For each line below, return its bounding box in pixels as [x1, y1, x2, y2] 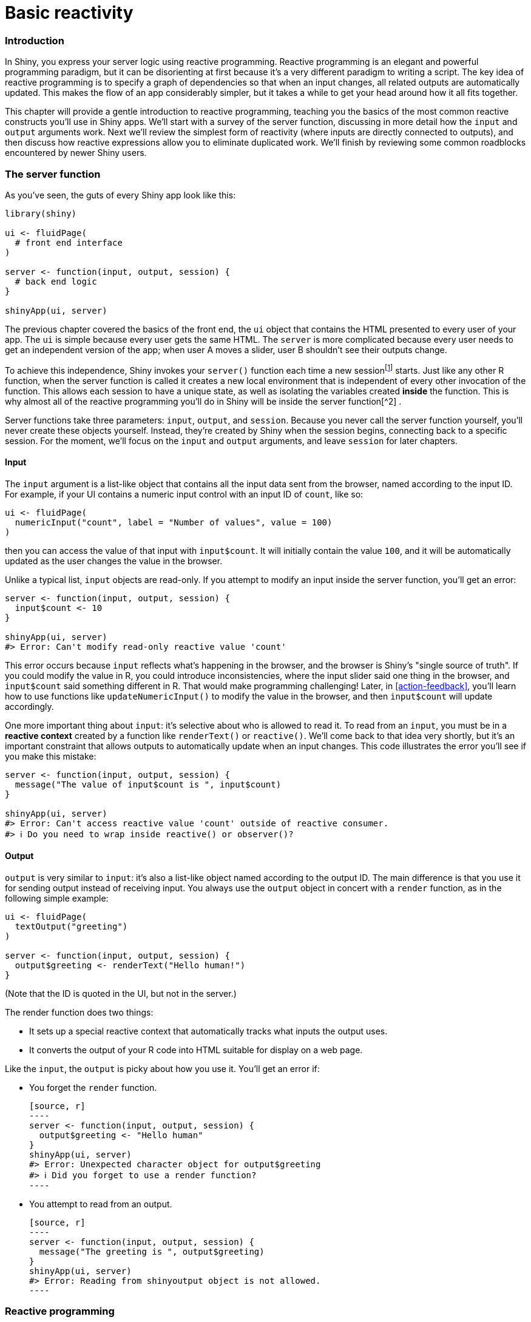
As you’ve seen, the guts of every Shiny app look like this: [5, 189, 236, 200]
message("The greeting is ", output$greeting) [39, 1246, 265, 1256]
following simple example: [5, 892, 109, 903]
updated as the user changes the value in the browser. [5, 555, 223, 566]
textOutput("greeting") [15, 921, 128, 931]
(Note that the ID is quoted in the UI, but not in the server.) [5, 988, 237, 999]
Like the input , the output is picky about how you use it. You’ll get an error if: [5, 1063, 320, 1074]
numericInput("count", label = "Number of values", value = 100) [15, 517, 333, 527]
